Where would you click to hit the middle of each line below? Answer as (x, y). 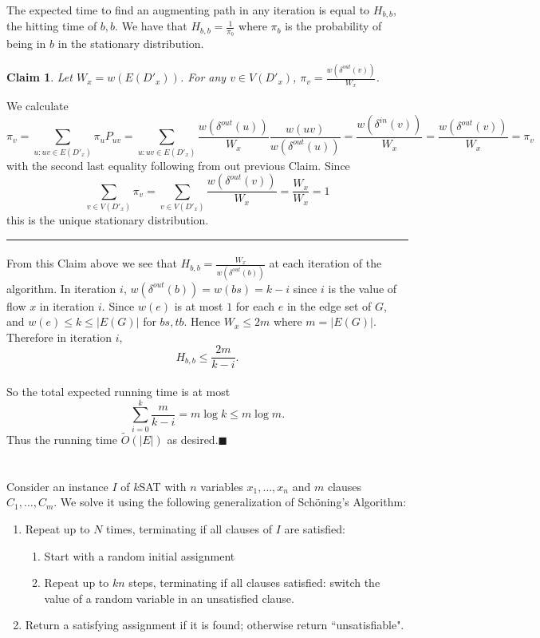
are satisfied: (315, 528)
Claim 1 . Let (39, 77)
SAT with (163, 486)
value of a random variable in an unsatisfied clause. (169, 598)
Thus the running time (62, 440)
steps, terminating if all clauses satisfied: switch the (254, 583)
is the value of (363, 288)
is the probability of (333, 26)
